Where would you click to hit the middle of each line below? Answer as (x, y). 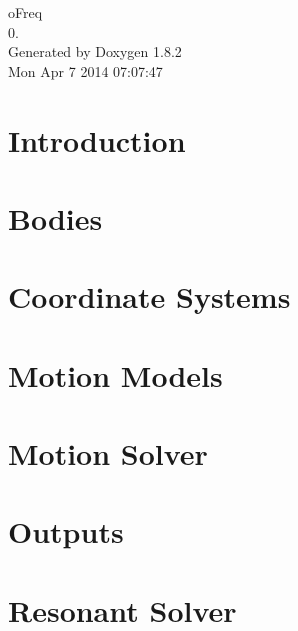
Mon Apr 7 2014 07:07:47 (85, 70)
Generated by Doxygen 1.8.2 (95, 51)
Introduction (97, 139)
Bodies (55, 217)
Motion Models (115, 374)
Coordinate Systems (149, 296)
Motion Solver (108, 453)
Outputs (66, 531)
